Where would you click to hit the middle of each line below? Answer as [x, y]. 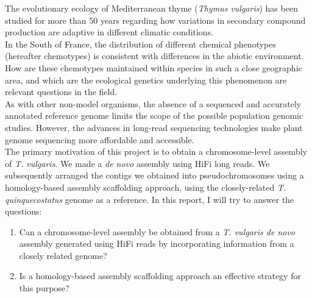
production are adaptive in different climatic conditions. [109, 32]
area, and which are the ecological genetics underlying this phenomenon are [146, 80]
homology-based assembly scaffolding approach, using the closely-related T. [146, 187]
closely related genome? [63, 255]
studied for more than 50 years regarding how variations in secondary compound [155, 20]
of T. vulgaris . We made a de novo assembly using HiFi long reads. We [137, 163]
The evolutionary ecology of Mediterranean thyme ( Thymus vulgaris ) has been [151, 8]
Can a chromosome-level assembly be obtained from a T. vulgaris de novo [157, 231]
